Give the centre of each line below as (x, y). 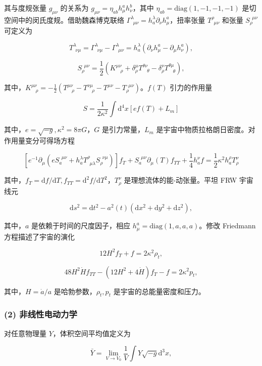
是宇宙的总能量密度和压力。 (159, 291)
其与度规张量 (25, 8)
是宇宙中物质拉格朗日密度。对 (206, 129)
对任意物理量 (25, 333)
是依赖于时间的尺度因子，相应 (81, 226)
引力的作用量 (191, 87)
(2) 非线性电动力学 (41, 314)
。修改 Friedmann (227, 226)
